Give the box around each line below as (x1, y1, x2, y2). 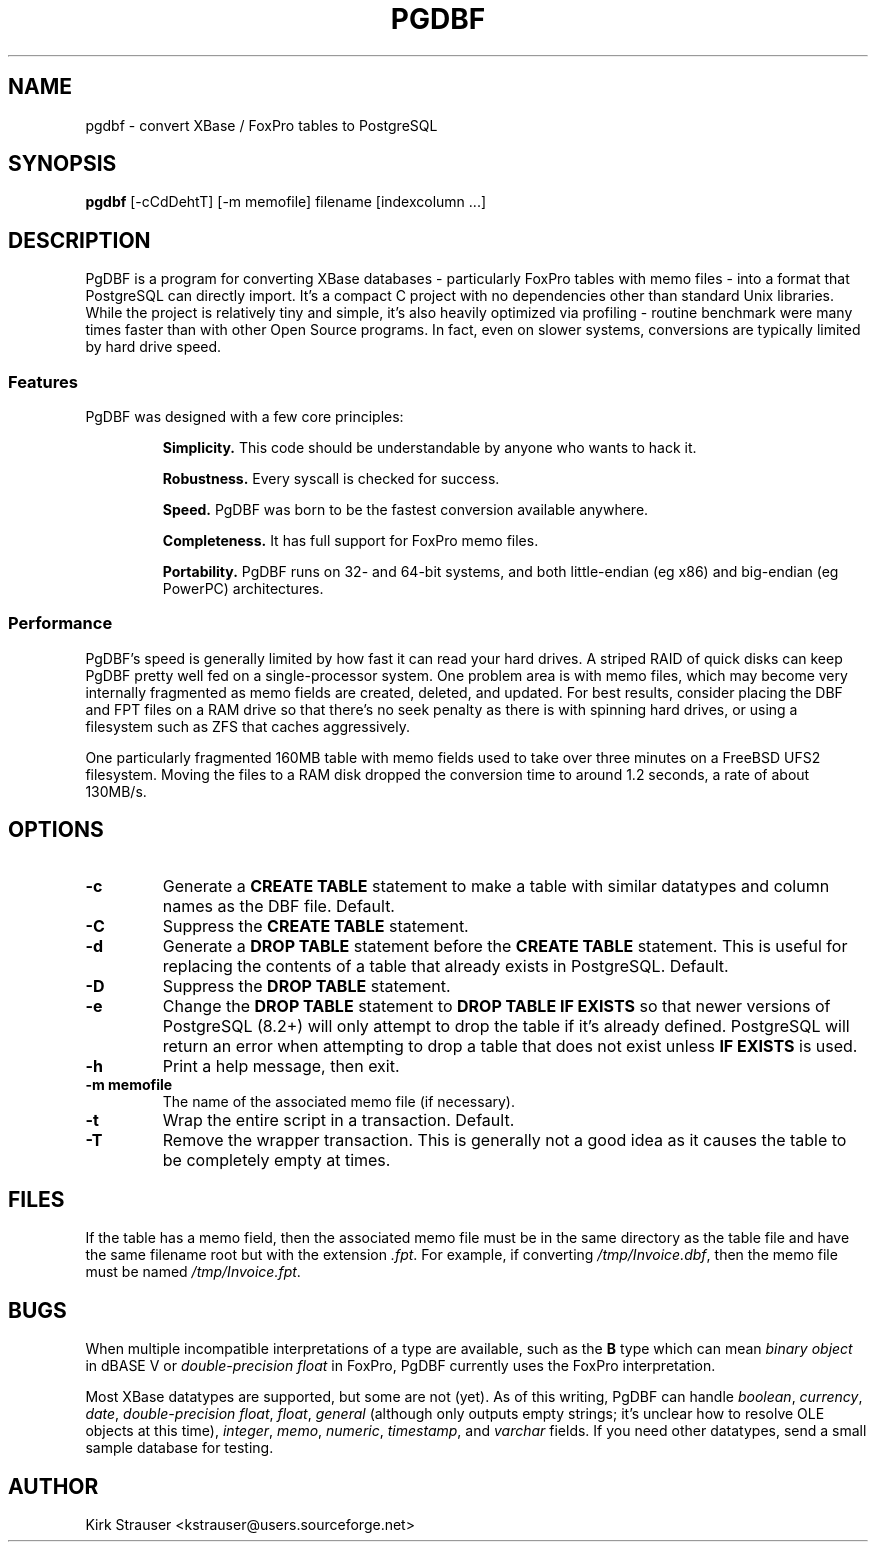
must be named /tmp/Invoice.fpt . (85, 1263, 301, 1281)
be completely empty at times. (162, 1149, 391, 1170)
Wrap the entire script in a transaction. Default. (162, 1109, 515, 1130)
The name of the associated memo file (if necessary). (162, 1092, 516, 1110)
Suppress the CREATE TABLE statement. (162, 915, 469, 936)
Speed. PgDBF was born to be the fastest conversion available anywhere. (162, 501, 649, 519)
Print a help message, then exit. (162, 1055, 400, 1076)
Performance (8, 613, 113, 634)
